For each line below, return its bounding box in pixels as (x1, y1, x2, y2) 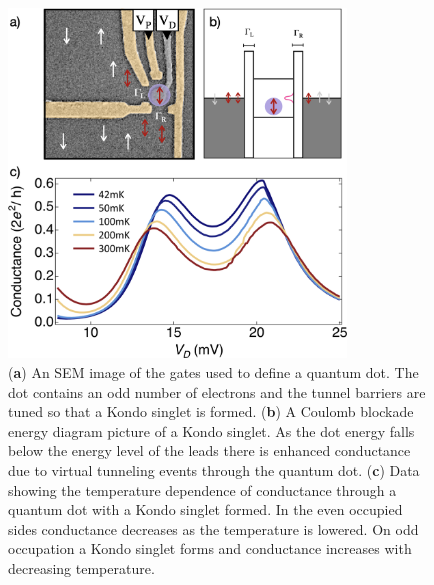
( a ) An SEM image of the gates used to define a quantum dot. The (8, 362, 419, 383)
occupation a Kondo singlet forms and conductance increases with (8, 538, 412, 559)
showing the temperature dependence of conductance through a (8, 479, 397, 500)
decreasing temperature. (8, 558, 155, 578)
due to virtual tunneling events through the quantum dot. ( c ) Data (8, 460, 420, 481)
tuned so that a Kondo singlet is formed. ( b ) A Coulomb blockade (8, 401, 414, 422)
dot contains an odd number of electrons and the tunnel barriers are (8, 381, 426, 402)
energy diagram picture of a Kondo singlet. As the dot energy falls (8, 420, 415, 441)
